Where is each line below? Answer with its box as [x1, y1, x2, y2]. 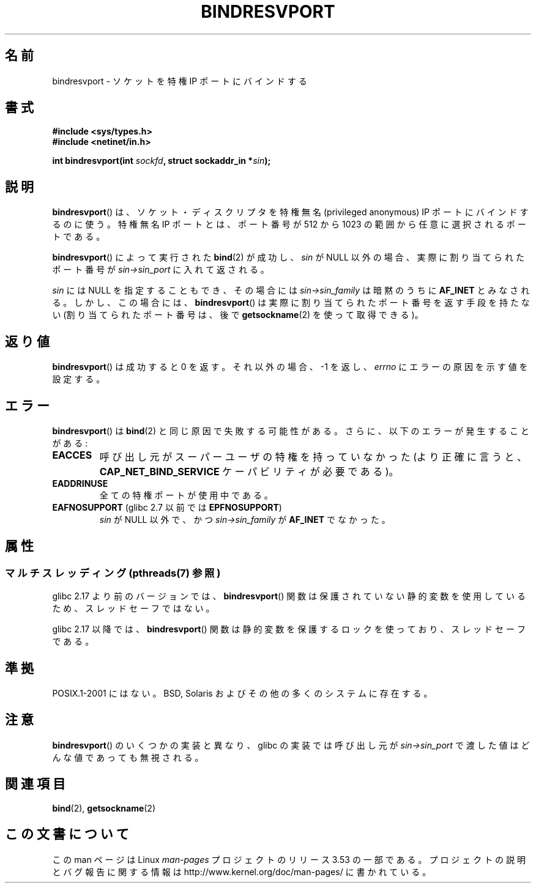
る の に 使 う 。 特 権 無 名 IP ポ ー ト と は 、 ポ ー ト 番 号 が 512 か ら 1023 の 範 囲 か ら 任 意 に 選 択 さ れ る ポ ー [52, 219, 526, 230]
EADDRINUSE [52, 478, 108, 489]
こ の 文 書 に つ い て [5, 826, 129, 842]
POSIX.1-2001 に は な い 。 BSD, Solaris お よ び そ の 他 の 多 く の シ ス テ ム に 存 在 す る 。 [52, 688, 433, 699]
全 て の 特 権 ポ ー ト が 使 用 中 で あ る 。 [99, 489, 273, 500]
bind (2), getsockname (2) [52, 802, 156, 813]
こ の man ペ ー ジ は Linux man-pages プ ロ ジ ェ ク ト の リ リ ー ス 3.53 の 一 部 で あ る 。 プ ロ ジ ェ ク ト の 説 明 [52, 854, 526, 865]
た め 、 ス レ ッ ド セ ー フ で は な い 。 [52, 603, 215, 614]
